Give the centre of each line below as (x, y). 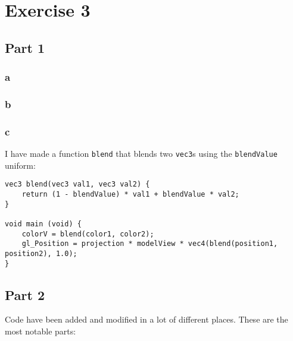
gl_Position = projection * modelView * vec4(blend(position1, (150, 244)
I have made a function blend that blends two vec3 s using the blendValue (141, 154)
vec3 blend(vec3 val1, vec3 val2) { (77, 184)
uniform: (20, 165)
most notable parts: (40, 331)
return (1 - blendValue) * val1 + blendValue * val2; (130, 194)
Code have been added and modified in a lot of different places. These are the (146, 319)
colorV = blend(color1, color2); (88, 234)
